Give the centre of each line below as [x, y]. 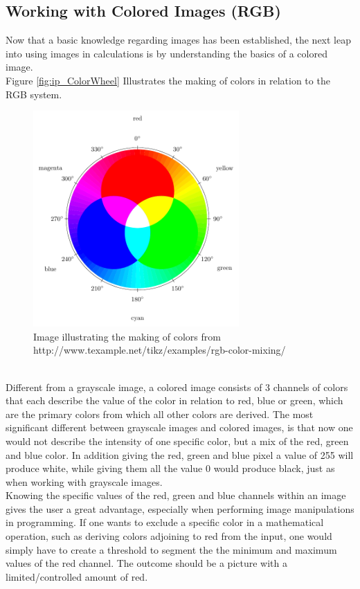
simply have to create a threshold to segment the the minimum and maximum [171, 549]
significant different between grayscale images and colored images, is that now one [179, 427]
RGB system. [34, 94]
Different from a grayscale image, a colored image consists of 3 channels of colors [177, 387]
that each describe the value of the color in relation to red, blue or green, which [174, 400]
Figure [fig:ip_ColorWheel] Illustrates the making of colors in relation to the [168, 80]
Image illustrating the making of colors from [127, 336]
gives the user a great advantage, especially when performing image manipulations [180, 508]
